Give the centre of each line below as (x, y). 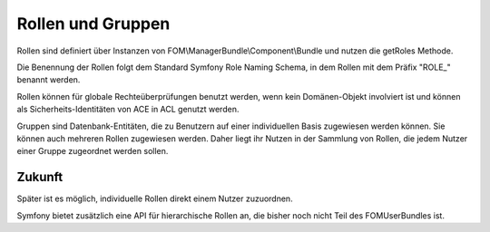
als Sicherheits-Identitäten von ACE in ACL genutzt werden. (128, 110)
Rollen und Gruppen (93, 24)
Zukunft (40, 177)
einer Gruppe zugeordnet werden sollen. (93, 151)
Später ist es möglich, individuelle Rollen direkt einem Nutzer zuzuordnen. (155, 198)
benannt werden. (49, 80)
